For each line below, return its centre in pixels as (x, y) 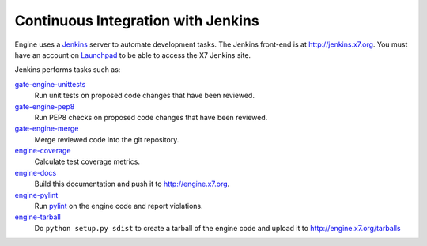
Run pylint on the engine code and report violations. (119, 206)
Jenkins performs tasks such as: (68, 70)
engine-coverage (43, 151)
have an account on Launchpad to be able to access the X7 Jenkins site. (133, 55)
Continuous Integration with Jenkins (137, 21)
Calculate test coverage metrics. (87, 161)
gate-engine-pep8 (45, 106)
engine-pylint (36, 195)
